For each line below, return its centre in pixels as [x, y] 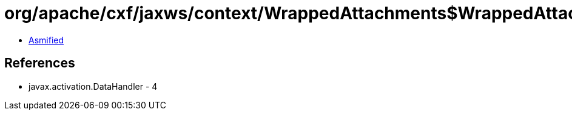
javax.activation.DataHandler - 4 [93, 86]
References [40, 63]
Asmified [46, 40]
